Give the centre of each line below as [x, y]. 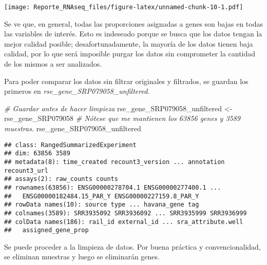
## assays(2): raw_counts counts [61, 179]
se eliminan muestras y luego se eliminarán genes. [82, 257]
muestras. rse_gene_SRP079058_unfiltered [73, 128]
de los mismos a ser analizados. [53, 64]
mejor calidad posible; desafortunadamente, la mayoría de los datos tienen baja [129, 43]
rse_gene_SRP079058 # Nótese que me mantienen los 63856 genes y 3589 [122, 118]
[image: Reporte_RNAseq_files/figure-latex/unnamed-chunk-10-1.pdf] [124, 7]
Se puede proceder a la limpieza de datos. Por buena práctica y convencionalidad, [132, 246]
